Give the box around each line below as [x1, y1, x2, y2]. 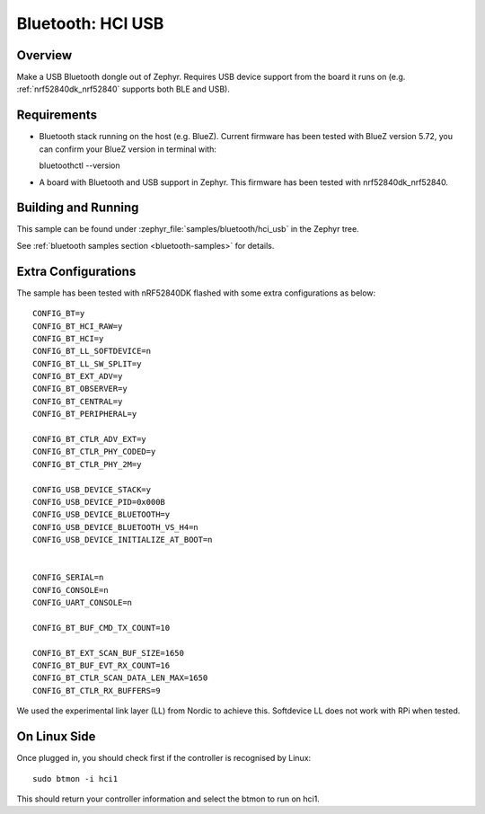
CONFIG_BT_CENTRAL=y [32, 396, 123, 406]
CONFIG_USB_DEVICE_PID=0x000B [32, 497, 166, 507]
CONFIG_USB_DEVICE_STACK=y [32, 484, 152, 494]
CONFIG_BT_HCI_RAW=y [32, 321, 123, 332]
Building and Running [16, 200, 139, 216]
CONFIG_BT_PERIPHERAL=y [32, 409, 137, 420]
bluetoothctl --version [39, 160, 120, 171]
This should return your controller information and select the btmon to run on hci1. [16, 793, 321, 804]
